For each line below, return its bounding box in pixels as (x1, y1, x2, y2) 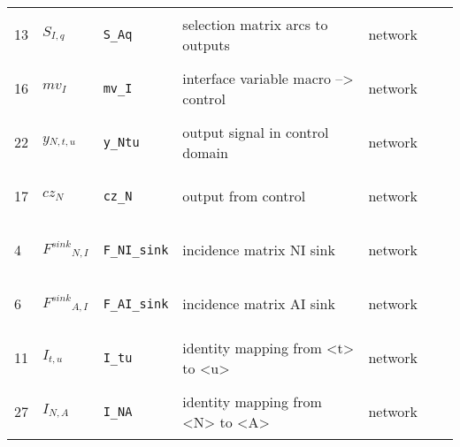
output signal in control (182, 121, 329, 142)
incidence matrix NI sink (182, 239, 335, 260)
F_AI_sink (103, 296, 169, 311)
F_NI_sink (103, 242, 169, 257)
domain (182, 141, 228, 163)
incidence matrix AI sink (182, 293, 335, 314)
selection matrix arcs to (182, 13, 328, 34)
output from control (182, 186, 306, 206)
